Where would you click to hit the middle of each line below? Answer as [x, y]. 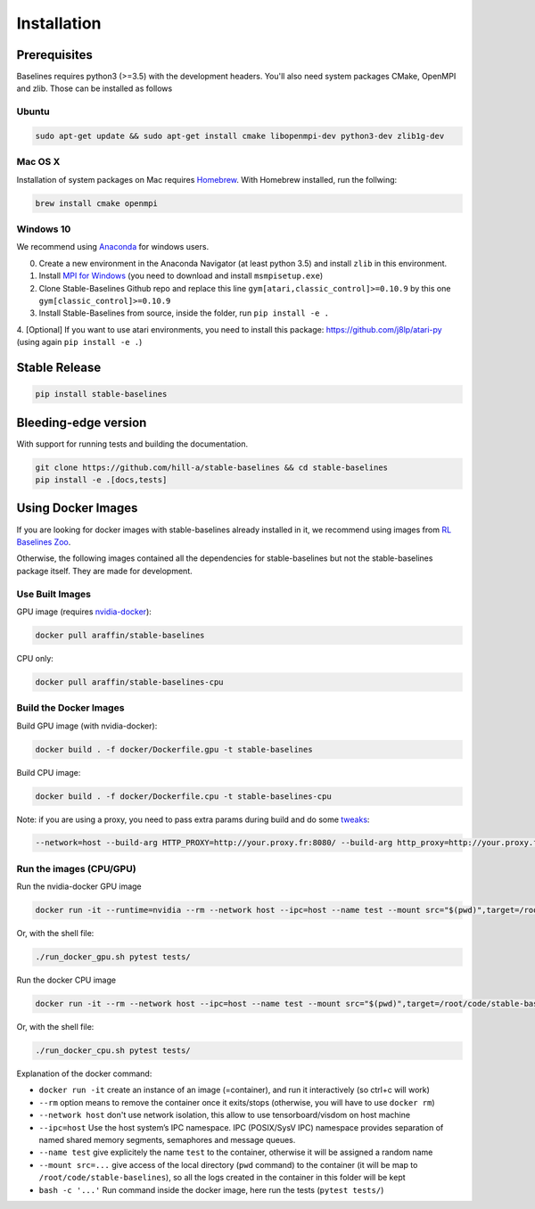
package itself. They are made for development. [104, 571]
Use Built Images [54, 594]
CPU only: [35, 658]
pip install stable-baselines [101, 394]
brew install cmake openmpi [96, 203]
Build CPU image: [49, 772]
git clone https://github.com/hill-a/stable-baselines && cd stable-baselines [211, 467]
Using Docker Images [77, 508]
